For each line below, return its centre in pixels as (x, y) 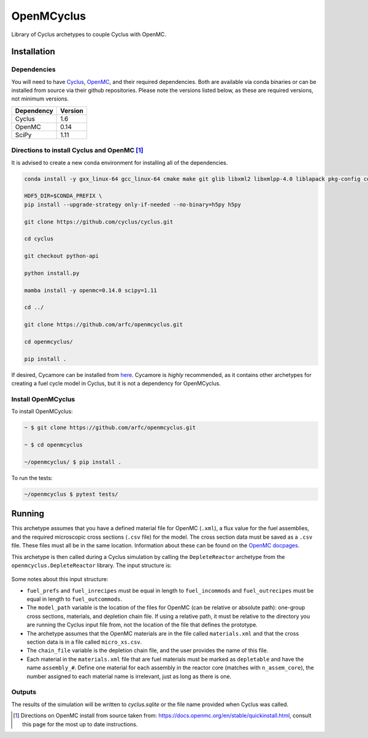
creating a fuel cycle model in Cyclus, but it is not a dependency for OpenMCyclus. (116, 384)
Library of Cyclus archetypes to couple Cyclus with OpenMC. (89, 34)
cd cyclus (39, 239)
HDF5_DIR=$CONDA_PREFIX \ (63, 196)
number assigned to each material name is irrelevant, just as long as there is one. (129, 676)
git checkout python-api (62, 256)
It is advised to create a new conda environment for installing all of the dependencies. (120, 162)
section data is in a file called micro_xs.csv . (84, 642)
